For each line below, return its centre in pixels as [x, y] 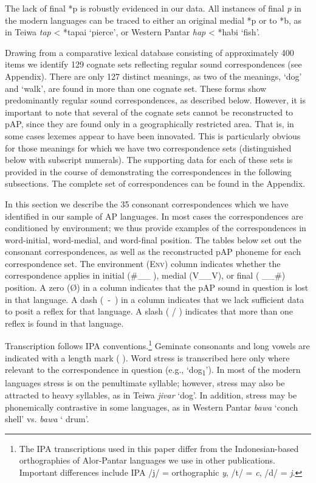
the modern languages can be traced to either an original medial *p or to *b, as [153, 20]
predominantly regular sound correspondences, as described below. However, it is [156, 100]
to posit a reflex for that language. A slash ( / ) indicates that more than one [149, 311]
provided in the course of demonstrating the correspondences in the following [148, 171]
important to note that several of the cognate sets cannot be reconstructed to [149, 112]
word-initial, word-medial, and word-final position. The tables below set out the [153, 239]
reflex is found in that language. [64, 323]
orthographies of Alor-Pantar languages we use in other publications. [147, 460]
